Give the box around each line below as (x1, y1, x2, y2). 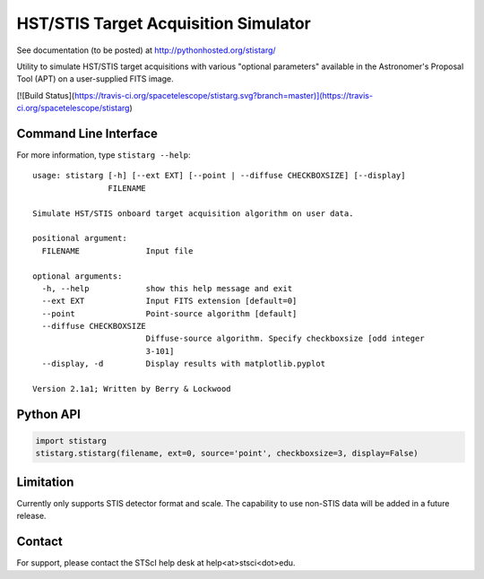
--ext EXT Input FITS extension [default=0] (41, 296, 298, 307)
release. (16, 511, 47, 522)
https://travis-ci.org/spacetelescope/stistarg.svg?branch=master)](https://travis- (73, 90, 374, 100)
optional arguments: (32, 271, 123, 281)
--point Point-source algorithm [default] (41, 308, 298, 318)
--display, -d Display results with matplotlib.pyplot (41, 359, 326, 369)
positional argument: (32, 233, 127, 244)
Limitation (16, 474, 74, 489)
